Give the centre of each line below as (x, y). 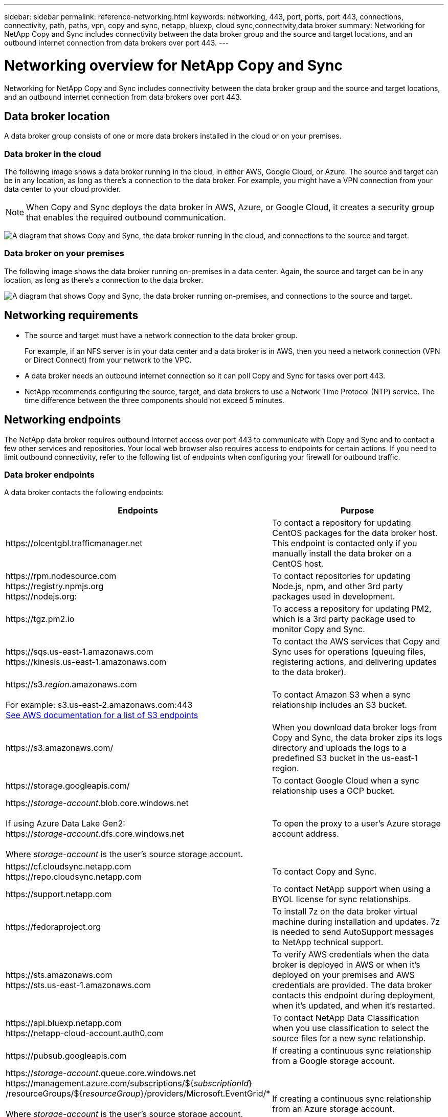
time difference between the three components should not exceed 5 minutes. (154, 400)
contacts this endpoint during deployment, (354, 996)
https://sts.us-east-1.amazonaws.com (78, 985)
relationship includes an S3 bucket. (340, 705)
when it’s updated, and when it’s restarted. (354, 1006)
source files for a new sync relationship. (349, 1038)
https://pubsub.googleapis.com (66, 1056)
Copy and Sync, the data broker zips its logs (357, 738)
